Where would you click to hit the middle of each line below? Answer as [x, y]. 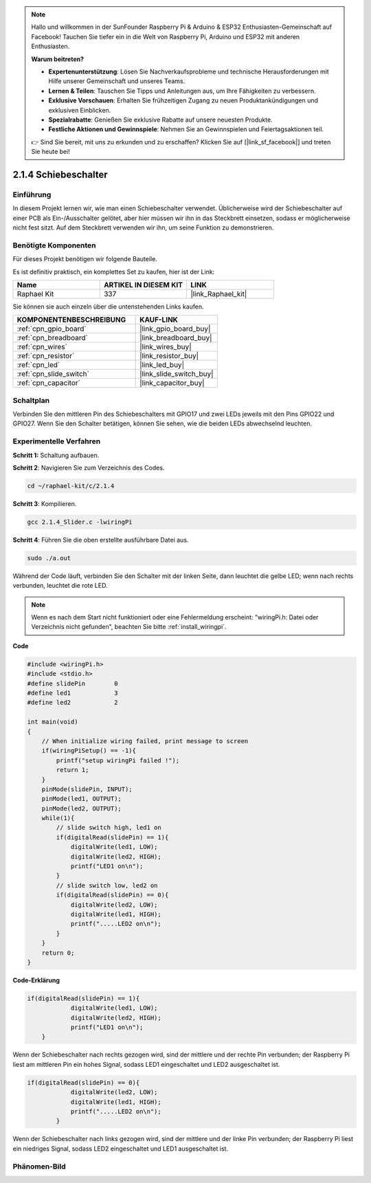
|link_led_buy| [162, 365]
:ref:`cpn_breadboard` [53, 338]
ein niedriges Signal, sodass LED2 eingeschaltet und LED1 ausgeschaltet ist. [121, 1149]
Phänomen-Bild [40, 1167]
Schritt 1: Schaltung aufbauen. [56, 455]
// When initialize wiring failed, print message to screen [145, 741]
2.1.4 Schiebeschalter [60, 174]
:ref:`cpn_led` [38, 365]
